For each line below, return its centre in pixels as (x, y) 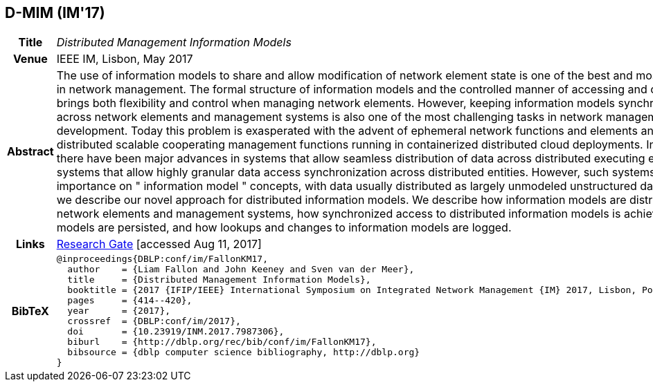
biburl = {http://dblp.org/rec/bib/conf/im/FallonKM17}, (222, 342)
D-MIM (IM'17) (55, 13)
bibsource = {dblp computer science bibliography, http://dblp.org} (244, 352)
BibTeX (30, 311)
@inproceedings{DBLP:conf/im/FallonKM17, (162, 259)
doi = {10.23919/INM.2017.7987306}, (176, 332)
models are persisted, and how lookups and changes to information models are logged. (284, 228)
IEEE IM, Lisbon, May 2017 (125, 59)
